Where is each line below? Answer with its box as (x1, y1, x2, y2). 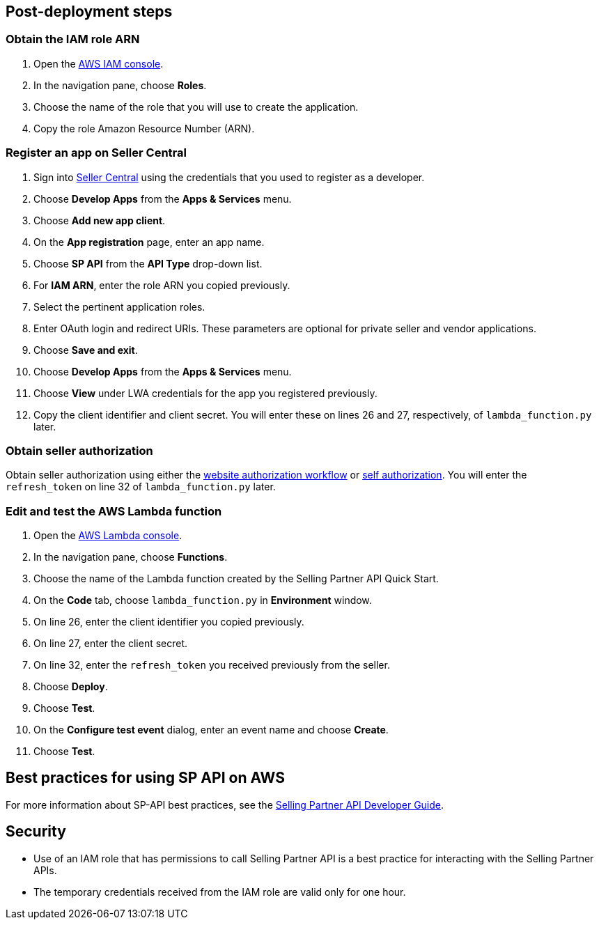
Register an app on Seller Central (6, 146, 187, 160)
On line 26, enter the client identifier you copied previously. (33, 616, 304, 628)
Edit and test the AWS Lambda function (6, 504, 222, 518)
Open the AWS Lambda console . (33, 529, 182, 542)
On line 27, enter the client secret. (33, 637, 188, 650)
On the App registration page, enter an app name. (33, 235, 265, 248)
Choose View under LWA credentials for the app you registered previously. (33, 387, 378, 399)
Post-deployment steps (6, 3, 173, 20)
